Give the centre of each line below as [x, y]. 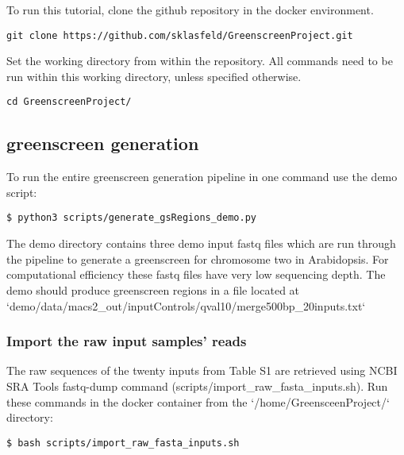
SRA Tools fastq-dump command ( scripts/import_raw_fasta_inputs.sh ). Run [197, 386]
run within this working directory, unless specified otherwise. [154, 76]
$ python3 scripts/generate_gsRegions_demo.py [131, 218]
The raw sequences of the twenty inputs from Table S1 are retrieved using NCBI [202, 370]
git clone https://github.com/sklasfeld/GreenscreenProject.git [180, 35]
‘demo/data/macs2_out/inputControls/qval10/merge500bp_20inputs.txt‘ [186, 305]
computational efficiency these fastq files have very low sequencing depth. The [196, 274]
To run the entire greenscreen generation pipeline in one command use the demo [202, 177]
